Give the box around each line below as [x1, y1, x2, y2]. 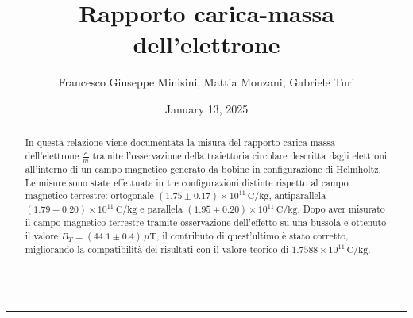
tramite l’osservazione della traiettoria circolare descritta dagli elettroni [92, 148, 388, 162]
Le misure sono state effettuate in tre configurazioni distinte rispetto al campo [25, 175, 349, 189]
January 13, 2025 [164, 100, 249, 117]
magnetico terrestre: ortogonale [25, 189, 154, 202]
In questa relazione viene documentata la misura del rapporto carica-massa [25, 136, 335, 149]
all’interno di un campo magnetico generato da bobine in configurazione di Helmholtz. [25, 163, 381, 176]
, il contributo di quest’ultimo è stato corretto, [156, 229, 349, 243]
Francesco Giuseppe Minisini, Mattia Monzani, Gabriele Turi [58, 74, 355, 90]
